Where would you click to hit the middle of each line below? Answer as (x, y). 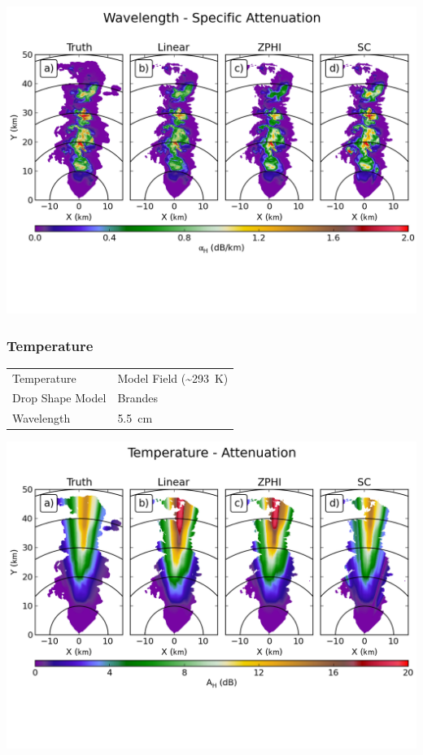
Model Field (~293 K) (173, 377)
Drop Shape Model (59, 398)
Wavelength (41, 418)
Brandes (138, 398)
